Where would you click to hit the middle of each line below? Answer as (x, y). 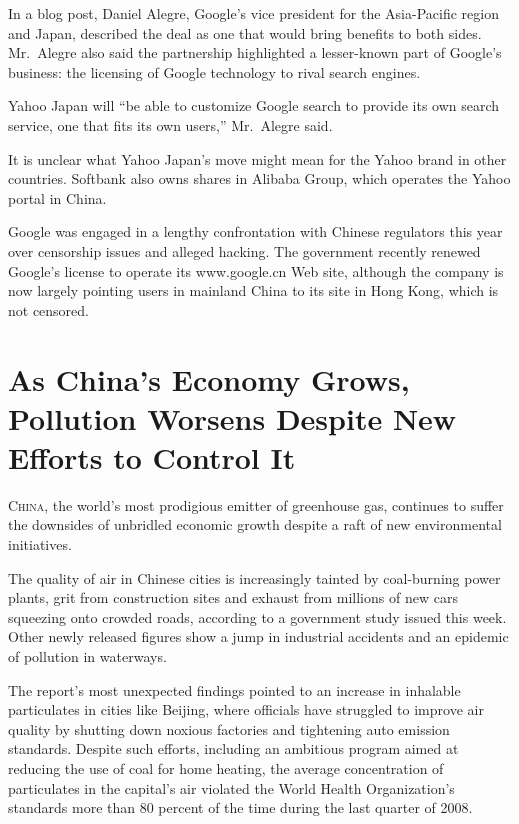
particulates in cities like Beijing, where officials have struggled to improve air (246, 709)
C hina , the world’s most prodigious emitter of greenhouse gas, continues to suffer (256, 504)
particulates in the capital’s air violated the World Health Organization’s (231, 787)
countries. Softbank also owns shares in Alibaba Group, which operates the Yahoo (259, 178)
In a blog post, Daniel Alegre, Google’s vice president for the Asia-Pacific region (253, 13)
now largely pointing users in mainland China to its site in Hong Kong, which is (253, 290)
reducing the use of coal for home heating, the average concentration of (226, 767)
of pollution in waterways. (87, 655)
